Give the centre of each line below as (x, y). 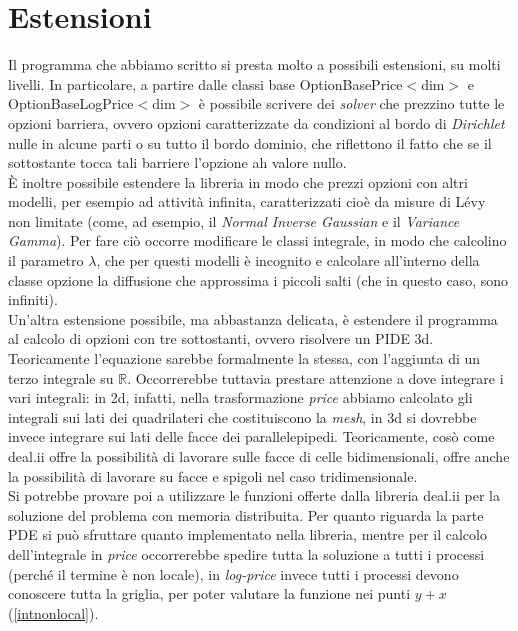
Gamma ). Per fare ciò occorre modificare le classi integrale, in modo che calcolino (257, 240)
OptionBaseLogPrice (71, 103)
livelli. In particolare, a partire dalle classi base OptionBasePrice (205, 83)
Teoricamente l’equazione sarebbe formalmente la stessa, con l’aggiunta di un (244, 358)
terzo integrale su (61, 377)
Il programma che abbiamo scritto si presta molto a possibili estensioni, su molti (254, 64)
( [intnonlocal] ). (53, 612)
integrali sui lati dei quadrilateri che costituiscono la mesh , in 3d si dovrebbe (242, 416)
